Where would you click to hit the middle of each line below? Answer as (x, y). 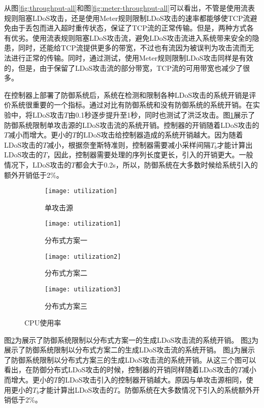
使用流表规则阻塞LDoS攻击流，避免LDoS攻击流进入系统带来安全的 (142, 37)
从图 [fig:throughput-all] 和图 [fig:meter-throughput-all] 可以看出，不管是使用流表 (130, 8)
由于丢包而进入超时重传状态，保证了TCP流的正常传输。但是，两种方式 (129, 28)
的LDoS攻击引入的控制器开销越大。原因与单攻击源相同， (152, 380)
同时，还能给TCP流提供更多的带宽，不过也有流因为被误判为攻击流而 (132, 48)
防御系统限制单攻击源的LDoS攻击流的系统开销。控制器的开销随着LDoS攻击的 (132, 125)
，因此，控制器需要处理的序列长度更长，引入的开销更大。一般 (150, 155)
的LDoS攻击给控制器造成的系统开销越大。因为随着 (160, 135)
